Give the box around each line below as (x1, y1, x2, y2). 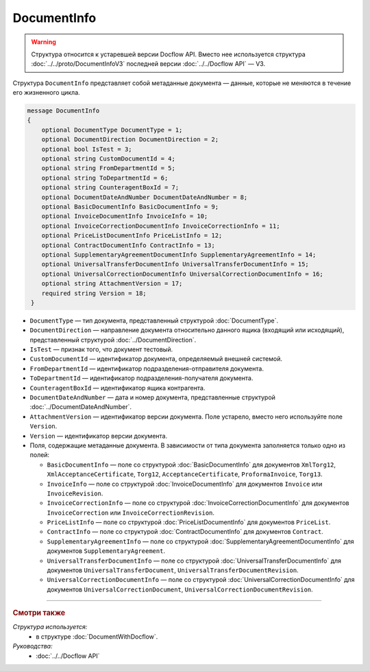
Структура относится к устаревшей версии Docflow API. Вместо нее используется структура (31, 50, 306, 58)
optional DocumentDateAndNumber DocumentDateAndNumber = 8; (41, 193, 248, 201)
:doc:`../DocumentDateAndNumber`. (29, 403, 132, 411)
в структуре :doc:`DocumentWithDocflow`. (36, 632, 158, 641)
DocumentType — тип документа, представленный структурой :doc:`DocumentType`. (29, 316, 279, 325)
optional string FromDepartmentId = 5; (41, 165, 176, 172)
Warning (31, 38, 56, 46)
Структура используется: (12, 623, 88, 631)
